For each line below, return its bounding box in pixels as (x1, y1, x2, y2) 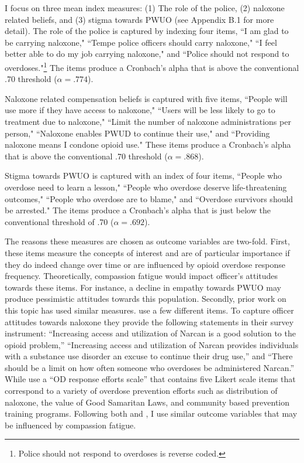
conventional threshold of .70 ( (5, 215, 114, 227)
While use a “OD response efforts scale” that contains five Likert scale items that (5, 373, 296, 385)
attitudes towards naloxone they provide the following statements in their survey (5, 315, 294, 328)
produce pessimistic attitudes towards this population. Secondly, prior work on (5, 292, 286, 305)
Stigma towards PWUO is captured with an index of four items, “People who (5, 169, 282, 182)
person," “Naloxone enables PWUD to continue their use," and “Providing (5, 127, 270, 139)
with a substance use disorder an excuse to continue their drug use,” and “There (5, 350, 293, 362)
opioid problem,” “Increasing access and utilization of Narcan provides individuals (5, 338, 299, 350)
